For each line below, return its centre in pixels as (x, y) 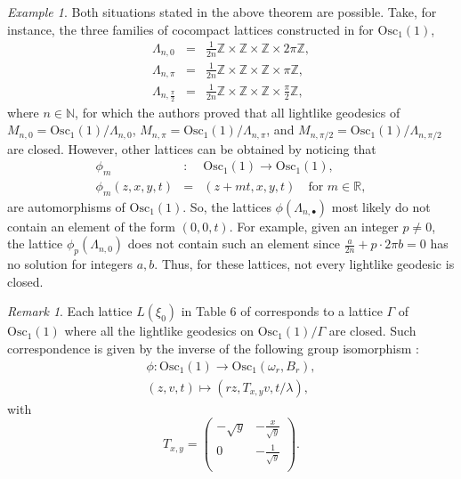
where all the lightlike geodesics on (159, 331)
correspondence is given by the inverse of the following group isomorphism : (213, 349)
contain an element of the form (92, 226)
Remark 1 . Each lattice (70, 311)
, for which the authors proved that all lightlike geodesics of (238, 112)
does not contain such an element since (234, 244)
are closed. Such (372, 331)
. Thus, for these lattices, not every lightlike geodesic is (304, 264)
